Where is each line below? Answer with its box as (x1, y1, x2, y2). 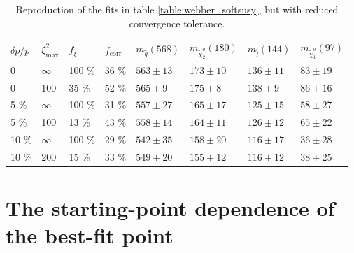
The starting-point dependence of (6, 194, 335, 222)
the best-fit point (6, 221, 174, 250)
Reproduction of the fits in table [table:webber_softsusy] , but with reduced (15, 2, 339, 16)
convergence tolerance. (129, 15, 225, 30)
